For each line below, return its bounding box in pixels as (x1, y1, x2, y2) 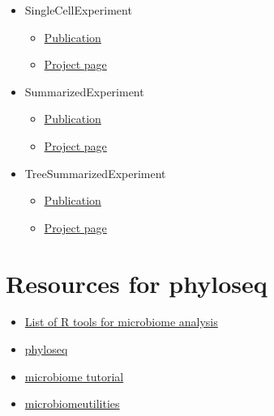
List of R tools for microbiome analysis (24, 313, 218, 330)
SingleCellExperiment (24, 2, 132, 18)
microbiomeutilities (24, 395, 120, 412)
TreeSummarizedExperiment (24, 164, 166, 181)
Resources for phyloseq (6, 266, 268, 299)
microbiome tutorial (24, 367, 124, 384)
